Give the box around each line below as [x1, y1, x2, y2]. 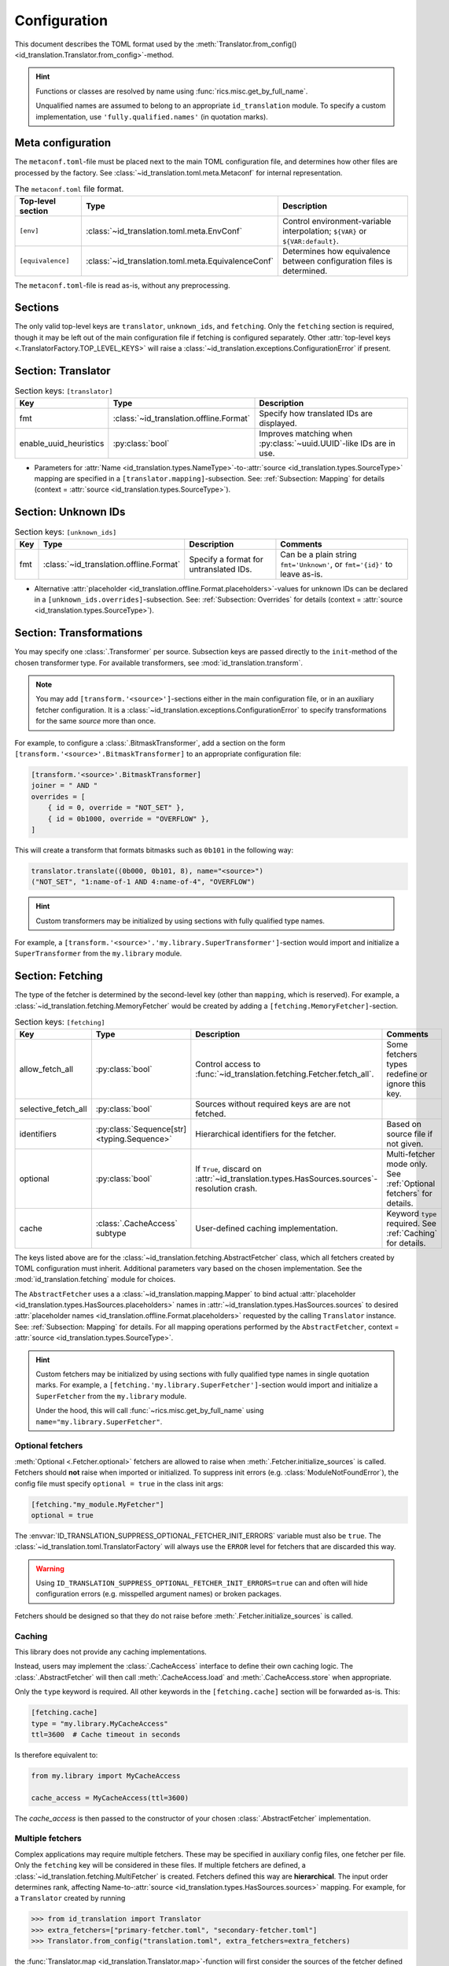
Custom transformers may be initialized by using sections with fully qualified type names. [35, 916, 326, 926]
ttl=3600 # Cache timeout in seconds [31, 1730, 181, 1739]
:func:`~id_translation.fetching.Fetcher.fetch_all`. [195, 1068, 374, 1079]
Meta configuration [14, 136, 112, 149]
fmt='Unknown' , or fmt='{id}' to [280, 558, 393, 569]
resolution [195, 1183, 233, 1194]
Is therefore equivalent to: [14, 1750, 98, 1759]
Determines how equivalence [282, 245, 391, 256]
